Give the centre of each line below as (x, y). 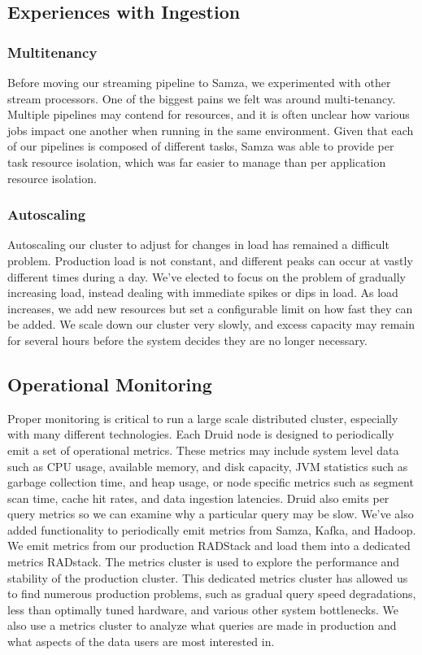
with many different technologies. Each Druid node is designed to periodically (201, 434)
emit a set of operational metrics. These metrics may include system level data (203, 450)
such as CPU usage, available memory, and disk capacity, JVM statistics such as (208, 466)
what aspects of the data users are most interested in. (141, 642)
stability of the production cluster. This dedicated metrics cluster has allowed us (208, 577)
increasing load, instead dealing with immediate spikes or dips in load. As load (203, 293)
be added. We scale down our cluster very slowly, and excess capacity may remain (211, 324)
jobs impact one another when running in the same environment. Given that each (211, 130)
